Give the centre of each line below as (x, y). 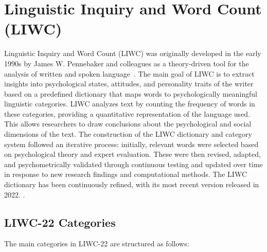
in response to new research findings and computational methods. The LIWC (126, 174)
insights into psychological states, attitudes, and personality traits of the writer (129, 84)
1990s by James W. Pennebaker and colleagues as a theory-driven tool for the (127, 63)
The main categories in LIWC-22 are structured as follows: (97, 244)
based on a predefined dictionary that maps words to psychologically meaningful (131, 93)
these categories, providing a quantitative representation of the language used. (127, 113)
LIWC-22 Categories (60, 222)
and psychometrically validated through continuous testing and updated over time (133, 164)
